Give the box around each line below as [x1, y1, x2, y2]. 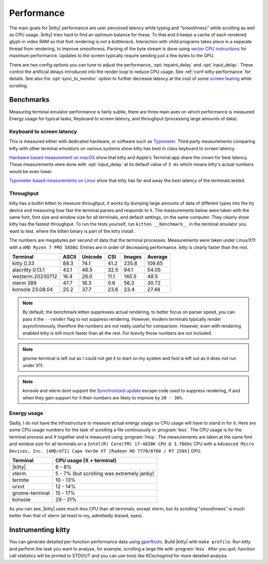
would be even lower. [9, 168, 53, 174]
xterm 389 [12, 279, 37, 286]
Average [147, 253, 168, 260]
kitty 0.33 [12, 260, 35, 267]
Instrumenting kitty [9, 526, 70, 534]
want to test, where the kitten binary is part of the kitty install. [9, 228, 135, 234]
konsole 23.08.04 [12, 286, 53, 293]
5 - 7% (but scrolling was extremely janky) [55, 470, 154, 477]
